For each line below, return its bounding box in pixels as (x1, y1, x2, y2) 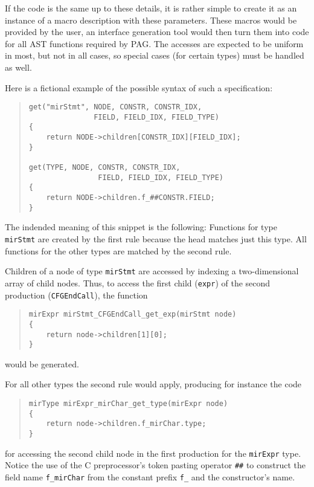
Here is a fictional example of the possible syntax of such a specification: (5, 81, 273, 94)
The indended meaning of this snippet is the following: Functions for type (5, 221, 277, 233)
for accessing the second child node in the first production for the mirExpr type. (5, 447, 301, 459)
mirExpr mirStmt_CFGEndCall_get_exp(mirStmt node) (28, 310, 237, 319)
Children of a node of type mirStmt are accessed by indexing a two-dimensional (5, 265, 299, 277)
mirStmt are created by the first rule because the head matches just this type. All (5, 232, 307, 245)
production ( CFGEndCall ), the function (5, 288, 148, 301)
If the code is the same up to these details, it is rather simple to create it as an (5, 2, 297, 14)
